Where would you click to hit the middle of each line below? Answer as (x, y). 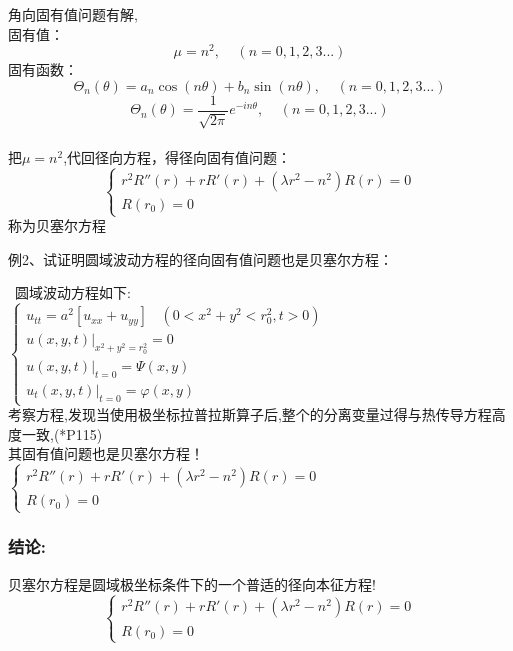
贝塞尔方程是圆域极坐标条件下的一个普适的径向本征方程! (192, 583)
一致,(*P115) (62, 433)
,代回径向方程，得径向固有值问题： (177, 156)
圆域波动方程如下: (72, 292)
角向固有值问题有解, (73, 14)
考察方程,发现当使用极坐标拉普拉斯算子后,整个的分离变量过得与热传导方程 (250, 414)
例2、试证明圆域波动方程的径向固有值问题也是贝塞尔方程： (200, 258)
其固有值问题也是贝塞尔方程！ (106, 453)
